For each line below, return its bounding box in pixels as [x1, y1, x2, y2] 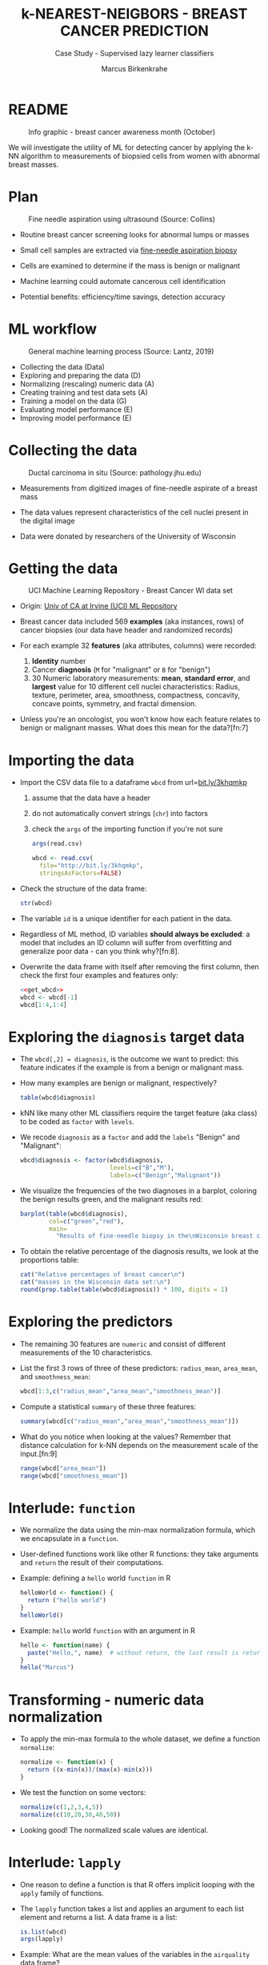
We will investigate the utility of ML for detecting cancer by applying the [8, 142, 246, 152]
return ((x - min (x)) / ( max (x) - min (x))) [27, 1765, 154, 1774]
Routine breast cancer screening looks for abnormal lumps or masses [19, 229, 250, 239]
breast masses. [8, 160, 59, 169]
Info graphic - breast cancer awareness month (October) [28, 127, 216, 136]
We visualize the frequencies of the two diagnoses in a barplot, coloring [19, 1186, 258, 1195]
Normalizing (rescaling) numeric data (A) [19, 378, 154, 389]
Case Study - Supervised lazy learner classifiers [54, 48, 214, 58]
